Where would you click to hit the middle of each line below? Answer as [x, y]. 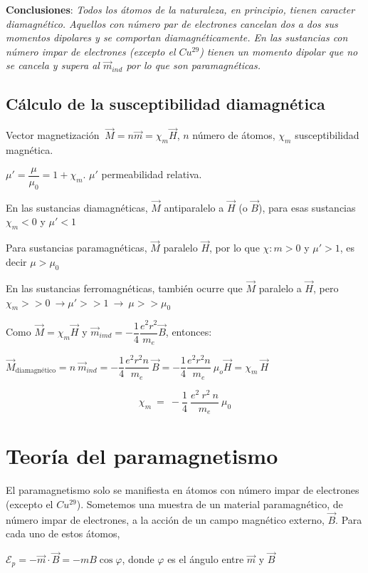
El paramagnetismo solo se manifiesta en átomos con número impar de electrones [183, 490]
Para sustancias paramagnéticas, [77, 248]
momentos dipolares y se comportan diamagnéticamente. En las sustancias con [177, 37]
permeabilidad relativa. [152, 174]
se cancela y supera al [53, 65]
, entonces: [189, 332]
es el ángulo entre [206, 559]
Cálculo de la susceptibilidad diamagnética [165, 104]
